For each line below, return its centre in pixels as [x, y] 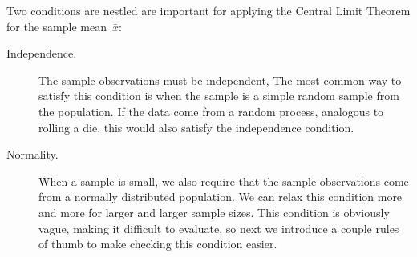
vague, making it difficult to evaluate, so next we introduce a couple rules [219, 228]
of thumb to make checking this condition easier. [158, 244]
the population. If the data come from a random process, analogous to [211, 111]
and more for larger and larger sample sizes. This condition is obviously [214, 212]
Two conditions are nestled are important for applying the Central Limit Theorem [208, 10]
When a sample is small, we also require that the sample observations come [224, 181]
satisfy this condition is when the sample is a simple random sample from [219, 96]
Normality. [32, 154]
